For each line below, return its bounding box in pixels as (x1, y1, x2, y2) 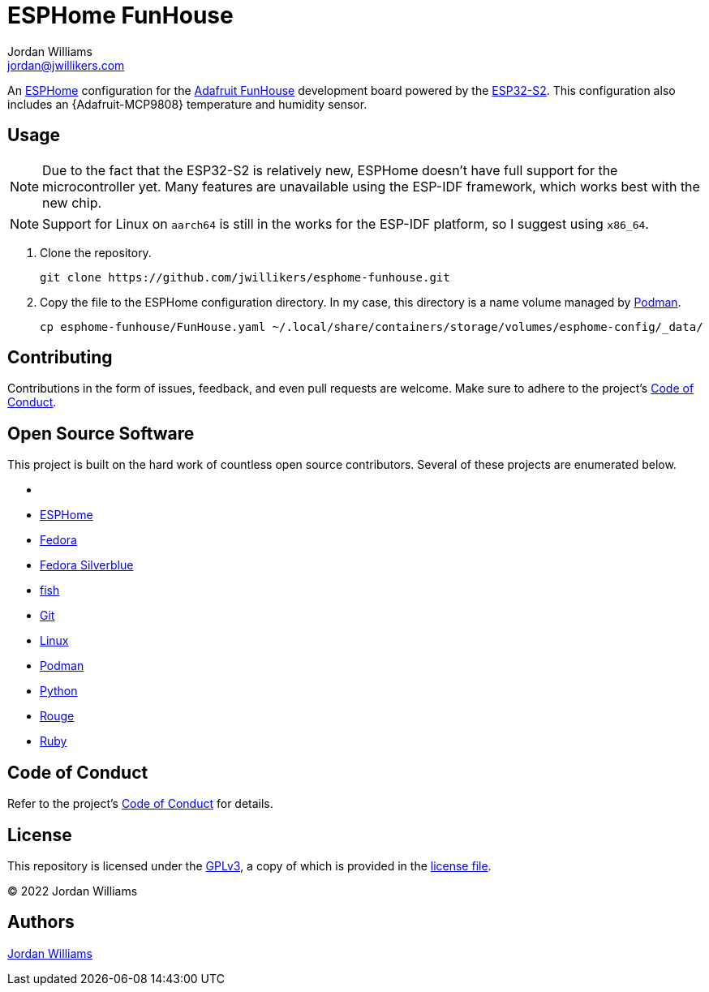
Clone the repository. (40, 245, 152, 260)
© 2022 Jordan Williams (7, 883, 138, 898)
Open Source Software (7, 423, 195, 444)
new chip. (42, 194, 102, 211)
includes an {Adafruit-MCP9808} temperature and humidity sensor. (7, 97, 367, 111)
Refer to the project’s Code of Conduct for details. (7, 797, 273, 811)
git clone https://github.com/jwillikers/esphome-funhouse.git (40, 270, 450, 284)
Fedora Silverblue (40, 558, 134, 573)
